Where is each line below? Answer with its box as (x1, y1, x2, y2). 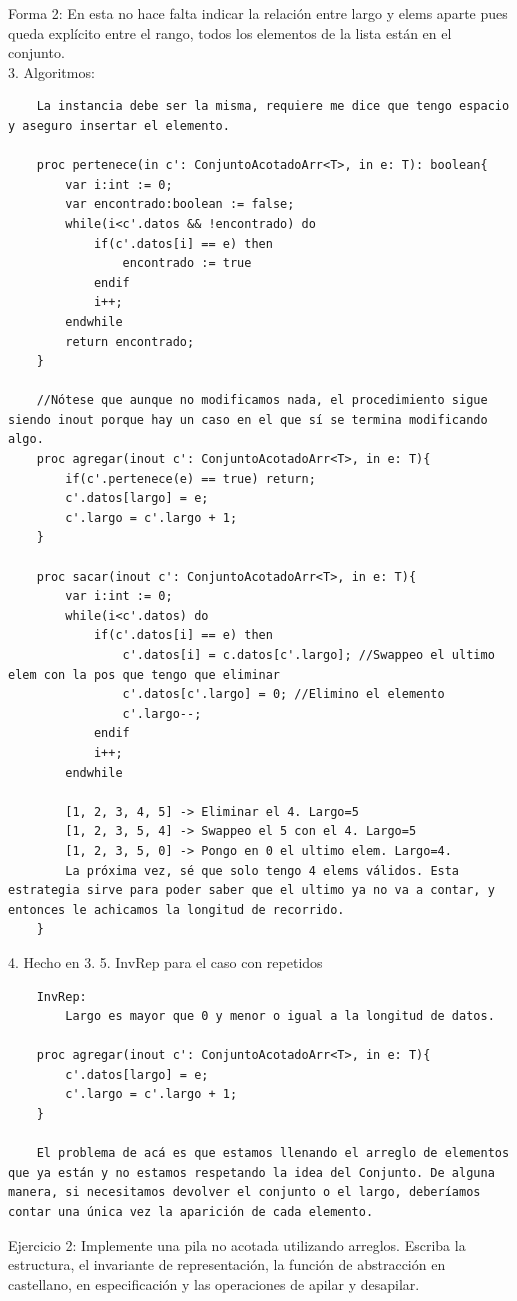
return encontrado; (65, 334, 195, 349)
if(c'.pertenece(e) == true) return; (65, 471, 316, 486)
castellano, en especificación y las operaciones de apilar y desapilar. (8, 1273, 420, 1294)
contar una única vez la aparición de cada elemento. (8, 1205, 374, 1220)
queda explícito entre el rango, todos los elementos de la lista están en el (8, 22, 452, 43)
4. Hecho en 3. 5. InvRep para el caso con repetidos (8, 951, 323, 972)
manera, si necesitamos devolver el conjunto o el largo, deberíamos (8, 1185, 481, 1200)
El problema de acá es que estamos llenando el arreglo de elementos (36, 1146, 510, 1161)
